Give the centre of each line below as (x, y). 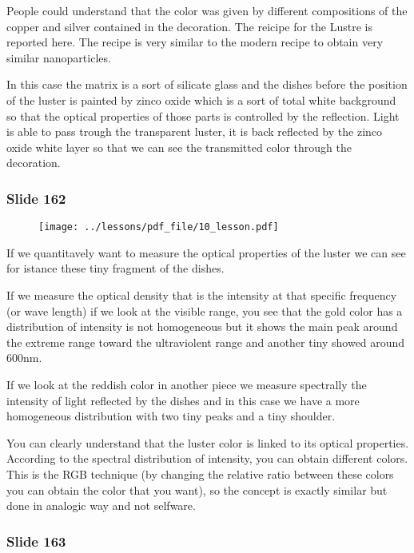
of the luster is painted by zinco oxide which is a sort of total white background (201, 99)
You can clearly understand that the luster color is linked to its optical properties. (208, 442)
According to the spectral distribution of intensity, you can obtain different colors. (207, 458)
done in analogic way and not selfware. (101, 505)
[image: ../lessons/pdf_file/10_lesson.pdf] (159, 227)
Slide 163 (36, 541)
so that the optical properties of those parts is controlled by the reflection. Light (203, 115)
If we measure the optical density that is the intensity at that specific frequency (202, 295)
